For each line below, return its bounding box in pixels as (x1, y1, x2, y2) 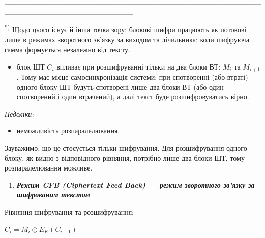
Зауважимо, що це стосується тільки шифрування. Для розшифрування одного (5, 143, 247, 153)
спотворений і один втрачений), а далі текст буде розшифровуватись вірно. (16, 91, 249, 102)
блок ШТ (16, 61, 45, 72)
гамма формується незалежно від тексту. (5, 44, 130, 55)
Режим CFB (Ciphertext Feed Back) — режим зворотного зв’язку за (16, 179, 255, 190)
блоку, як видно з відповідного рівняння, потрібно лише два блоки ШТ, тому (5, 152, 245, 163)
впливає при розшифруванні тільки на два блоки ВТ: (56, 61, 221, 72)
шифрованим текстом (16, 189, 90, 200)
